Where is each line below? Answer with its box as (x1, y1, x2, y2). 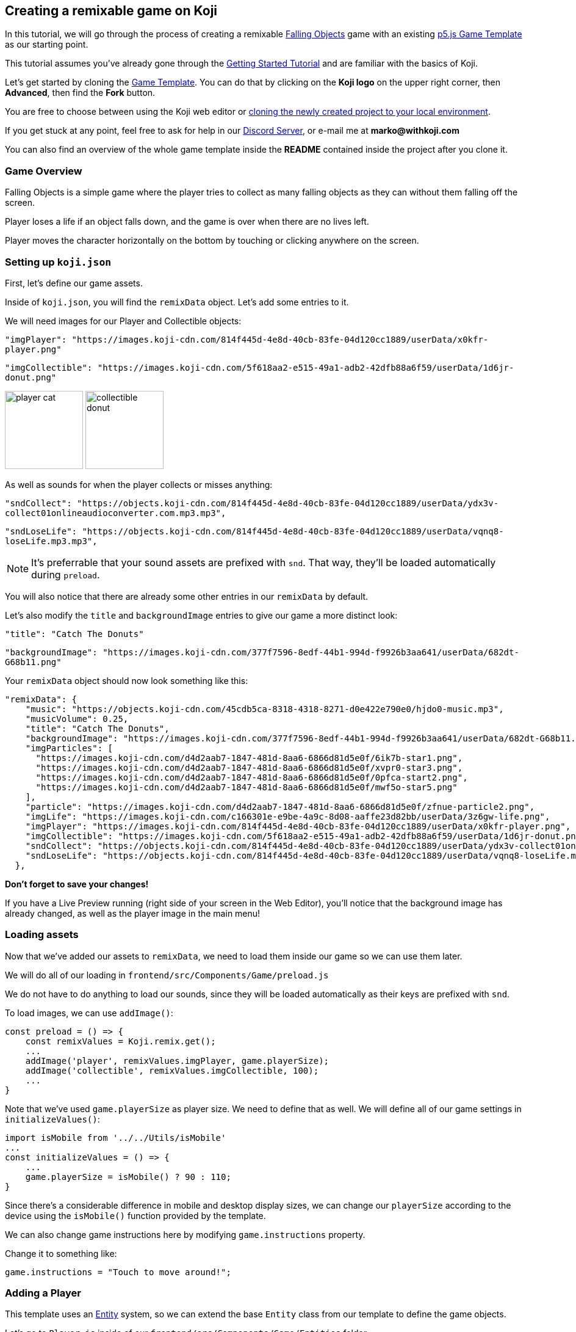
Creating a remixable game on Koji (5, 3, 218, 18)
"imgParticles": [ (25, 743, 113, 753)
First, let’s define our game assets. (5, 277, 143, 288)
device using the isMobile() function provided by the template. (5, 1210, 266, 1221)
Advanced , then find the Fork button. (5, 87, 156, 98)
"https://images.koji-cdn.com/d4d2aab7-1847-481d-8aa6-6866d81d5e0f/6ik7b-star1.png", (35, 752, 463, 763)
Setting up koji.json (5, 255, 112, 268)
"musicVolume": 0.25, (25, 713, 129, 724)
